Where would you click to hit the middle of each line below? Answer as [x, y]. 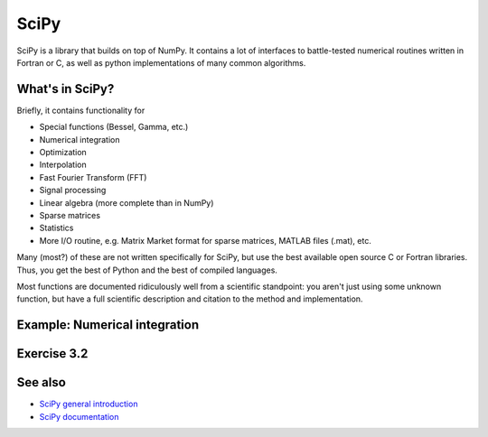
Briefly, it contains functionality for [81, 110]
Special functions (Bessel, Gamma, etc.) [114, 127]
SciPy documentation [79, 416]
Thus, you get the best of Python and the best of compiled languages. [147, 270]
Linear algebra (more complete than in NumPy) [127, 202]
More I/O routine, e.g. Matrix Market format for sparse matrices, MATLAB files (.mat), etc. [206, 240]
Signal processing [73, 191]
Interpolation [63, 165]
